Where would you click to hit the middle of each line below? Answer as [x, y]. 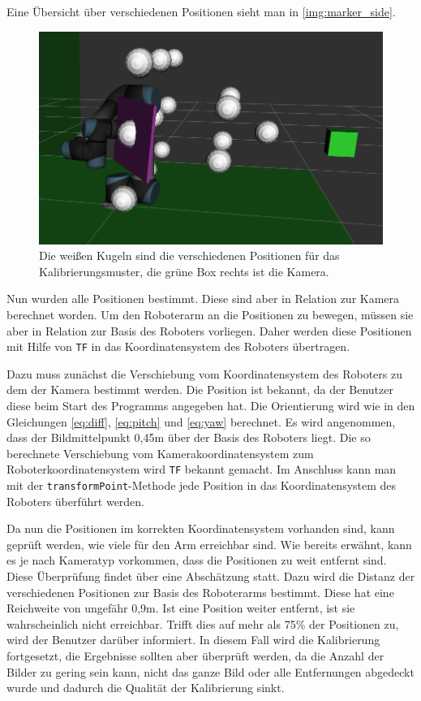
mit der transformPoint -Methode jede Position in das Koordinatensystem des [202, 485]
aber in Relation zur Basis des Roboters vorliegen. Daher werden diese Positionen [209, 330]
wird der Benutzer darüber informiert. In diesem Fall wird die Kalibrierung [193, 640]
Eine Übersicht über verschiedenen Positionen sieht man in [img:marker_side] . [201, 11]
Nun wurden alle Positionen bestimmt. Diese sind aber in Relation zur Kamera [203, 299]
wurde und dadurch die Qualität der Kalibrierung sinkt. [146, 688]
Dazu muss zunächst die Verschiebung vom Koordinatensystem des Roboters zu [204, 373]
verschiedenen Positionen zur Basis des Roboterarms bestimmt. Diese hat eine [200, 592]
